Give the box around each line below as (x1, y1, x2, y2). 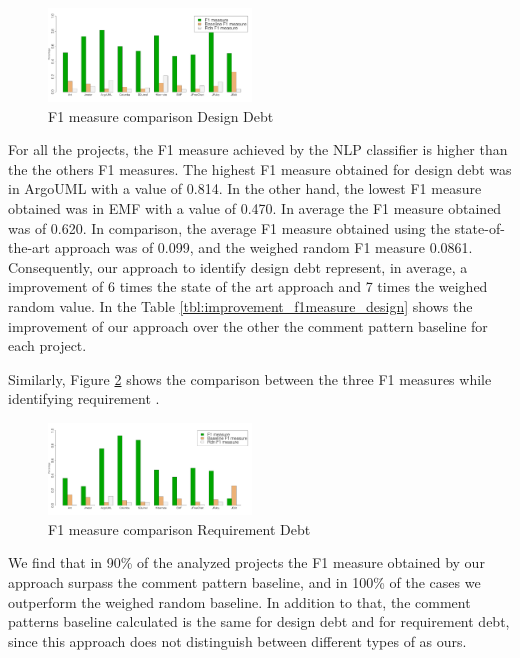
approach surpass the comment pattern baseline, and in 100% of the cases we (8, 571, 481, 592)
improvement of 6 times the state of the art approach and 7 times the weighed (8, 276, 488, 297)
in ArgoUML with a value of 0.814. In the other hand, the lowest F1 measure (8, 178, 482, 199)
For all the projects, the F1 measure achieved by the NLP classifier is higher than (8, 139, 508, 160)
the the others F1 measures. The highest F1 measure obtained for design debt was (8, 158, 512, 179)
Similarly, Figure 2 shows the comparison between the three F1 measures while (8, 368, 492, 389)
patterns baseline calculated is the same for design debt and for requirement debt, (8, 611, 510, 632)
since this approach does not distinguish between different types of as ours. (8, 630, 467, 651)
